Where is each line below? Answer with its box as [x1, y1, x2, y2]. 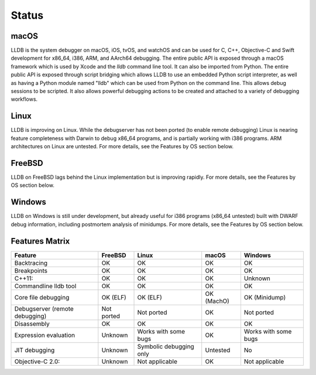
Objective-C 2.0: [14, 357, 60, 366]
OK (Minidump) [243, 293, 286, 301]
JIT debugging [14, 346, 55, 354]
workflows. [11, 96, 38, 103]
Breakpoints [14, 267, 48, 275]
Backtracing [14, 258, 48, 267]
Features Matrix [11, 236, 70, 246]
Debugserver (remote [14, 305, 74, 313]
